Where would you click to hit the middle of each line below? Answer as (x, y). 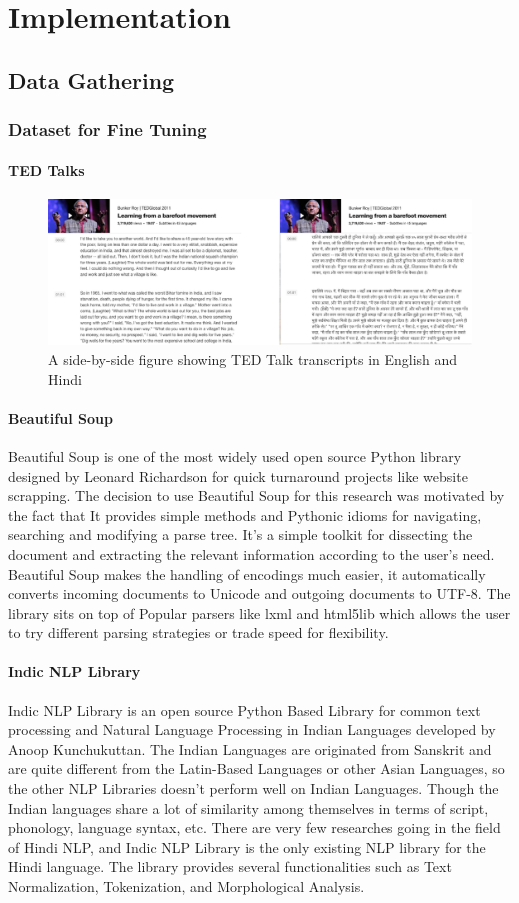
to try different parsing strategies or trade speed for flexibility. (198, 632)
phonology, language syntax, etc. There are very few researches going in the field (254, 827)
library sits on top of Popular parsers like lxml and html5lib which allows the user (259, 612)
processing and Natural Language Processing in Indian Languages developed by (252, 729)
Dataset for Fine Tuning (107, 129)
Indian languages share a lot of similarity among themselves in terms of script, (248, 807)
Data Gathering (91, 79)
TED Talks (46, 169)
